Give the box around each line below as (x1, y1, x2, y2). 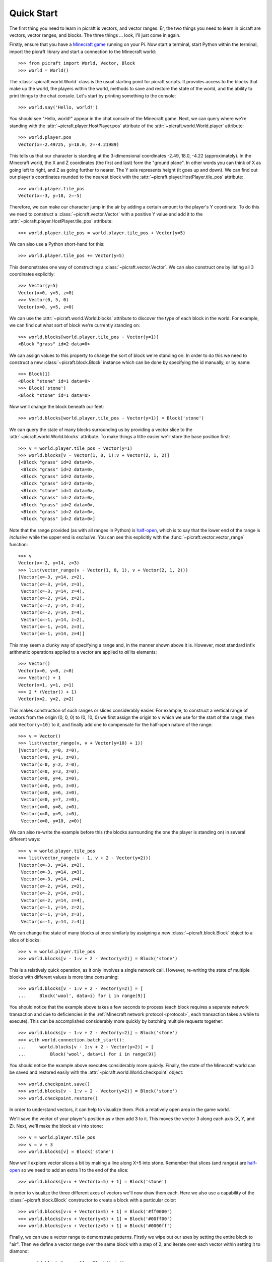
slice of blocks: (9, 937, 41, 943)
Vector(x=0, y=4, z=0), (21, 775, 80, 781)
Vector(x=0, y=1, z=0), (21, 755, 80, 760)
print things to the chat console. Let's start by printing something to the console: (9, 92, 176, 98)
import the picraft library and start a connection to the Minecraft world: (9, 48, 156, 55)
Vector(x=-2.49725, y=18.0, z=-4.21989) (18, 141, 119, 147)
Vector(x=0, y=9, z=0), (21, 811, 80, 817)
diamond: (9, 1248, 29, 1254)
